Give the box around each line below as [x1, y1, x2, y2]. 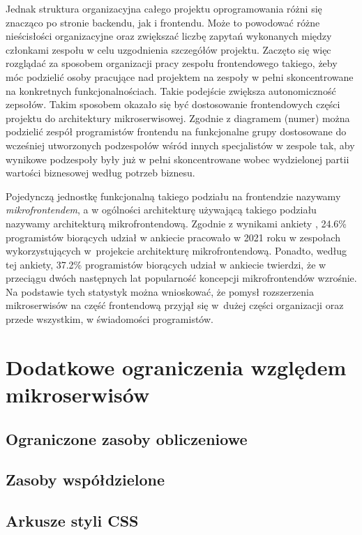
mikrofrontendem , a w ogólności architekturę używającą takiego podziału [6, 202, 317, 217]
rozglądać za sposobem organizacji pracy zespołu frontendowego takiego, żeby [6, 56, 338, 70]
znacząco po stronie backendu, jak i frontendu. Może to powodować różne [6, 15, 320, 29]
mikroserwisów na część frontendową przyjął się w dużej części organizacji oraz [6, 298, 344, 312]
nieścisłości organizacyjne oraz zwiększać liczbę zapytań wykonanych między [6, 29, 332, 43]
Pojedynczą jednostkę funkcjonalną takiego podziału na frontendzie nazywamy [6, 188, 341, 203]
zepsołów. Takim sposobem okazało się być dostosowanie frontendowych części [6, 97, 340, 112]
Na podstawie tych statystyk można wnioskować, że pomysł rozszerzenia [6, 284, 314, 299]
